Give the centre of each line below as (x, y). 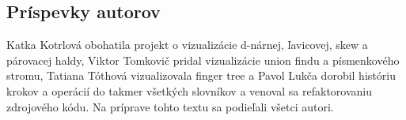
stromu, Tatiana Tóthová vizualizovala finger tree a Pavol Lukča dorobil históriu (201, 75)
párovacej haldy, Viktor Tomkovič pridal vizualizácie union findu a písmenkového (203, 60)
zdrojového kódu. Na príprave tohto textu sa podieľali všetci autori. (170, 106)
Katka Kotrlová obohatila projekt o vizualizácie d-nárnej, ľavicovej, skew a (187, 45)
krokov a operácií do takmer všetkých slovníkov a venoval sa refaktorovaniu (190, 90)
